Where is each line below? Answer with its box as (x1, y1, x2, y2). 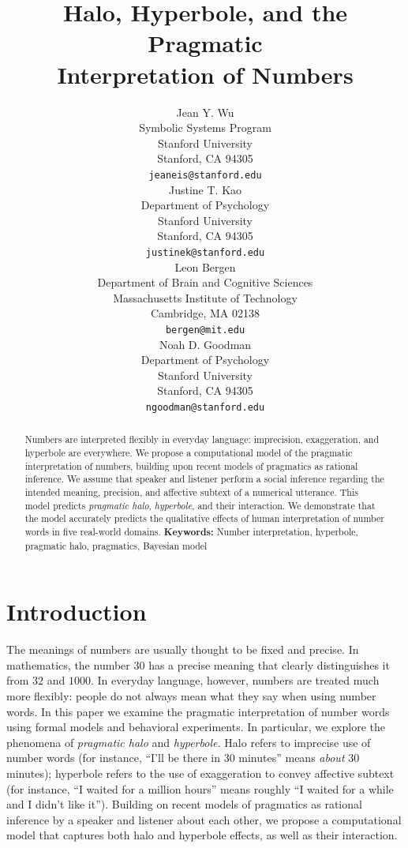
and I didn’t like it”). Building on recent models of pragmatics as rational (6, 796, 362, 812)
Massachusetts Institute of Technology (113, 289, 298, 306)
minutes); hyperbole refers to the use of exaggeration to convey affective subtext (6, 765, 395, 782)
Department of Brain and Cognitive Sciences (97, 274, 313, 291)
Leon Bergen (174, 258, 236, 275)
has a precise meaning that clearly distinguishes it (148, 656, 390, 673)
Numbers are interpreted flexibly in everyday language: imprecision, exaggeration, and (24, 433, 380, 446)
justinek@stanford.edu (145, 246, 265, 258)
